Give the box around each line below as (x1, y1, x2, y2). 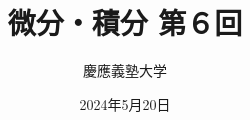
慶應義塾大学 (83, 60, 167, 81)
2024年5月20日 (79, 93, 171, 114)
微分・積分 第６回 (7, 2, 243, 43)
